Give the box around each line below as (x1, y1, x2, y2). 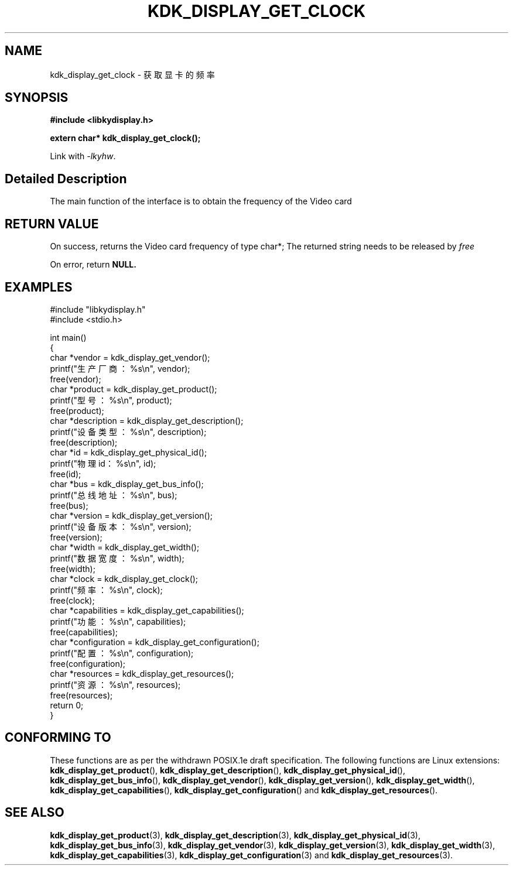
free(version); (50, 532, 102, 542)
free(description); (50, 437, 118, 447)
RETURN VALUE (5, 216, 99, 231)
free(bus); (50, 500, 88, 511)
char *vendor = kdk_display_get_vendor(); (50, 352, 210, 362)
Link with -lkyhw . (50, 151, 116, 162)
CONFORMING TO (5, 730, 111, 745)
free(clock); (50, 595, 95, 605)
